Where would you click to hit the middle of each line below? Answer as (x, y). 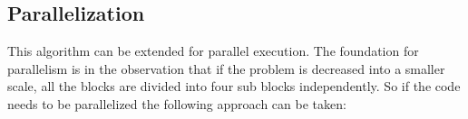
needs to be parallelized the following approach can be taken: (177, 103)
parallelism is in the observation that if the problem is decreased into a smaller (226, 68)
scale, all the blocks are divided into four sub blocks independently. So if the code (234, 86)
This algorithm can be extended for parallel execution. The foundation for (213, 51)
